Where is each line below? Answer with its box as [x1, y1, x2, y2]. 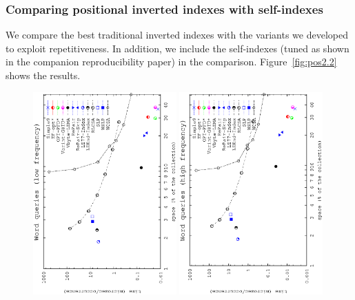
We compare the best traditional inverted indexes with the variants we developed [6, 28, 348, 42]
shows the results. [6, 68, 81, 82]
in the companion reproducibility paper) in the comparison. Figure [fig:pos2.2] [6, 54, 337, 69]
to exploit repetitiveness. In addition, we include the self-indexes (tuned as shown [6, 41, 349, 55]
